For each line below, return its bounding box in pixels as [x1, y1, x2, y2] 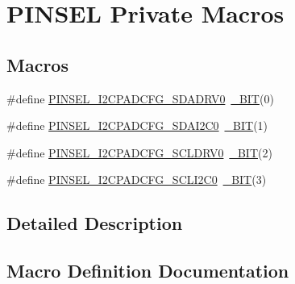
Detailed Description [6, 211, 183, 236]
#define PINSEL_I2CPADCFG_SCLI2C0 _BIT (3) [6, 171, 267, 188]
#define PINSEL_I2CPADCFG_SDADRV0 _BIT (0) [6, 90, 274, 106]
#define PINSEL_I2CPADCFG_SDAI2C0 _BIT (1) [6, 117, 268, 134]
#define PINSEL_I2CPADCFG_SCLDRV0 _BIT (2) [6, 144, 272, 161]
